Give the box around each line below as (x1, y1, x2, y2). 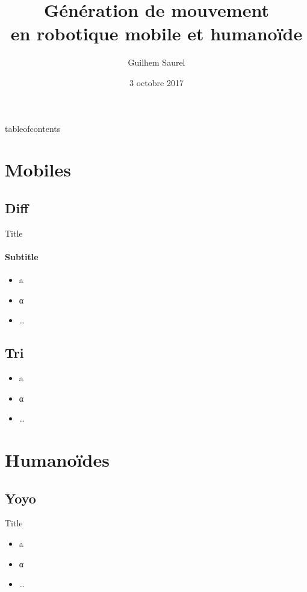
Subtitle (5, 250, 39, 263)
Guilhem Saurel (128, 56, 185, 69)
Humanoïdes (5, 447, 110, 472)
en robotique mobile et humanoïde (10, 21, 303, 46)
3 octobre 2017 (129, 76, 184, 89)
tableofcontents (5, 122, 61, 134)
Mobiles (5, 157, 71, 182)
